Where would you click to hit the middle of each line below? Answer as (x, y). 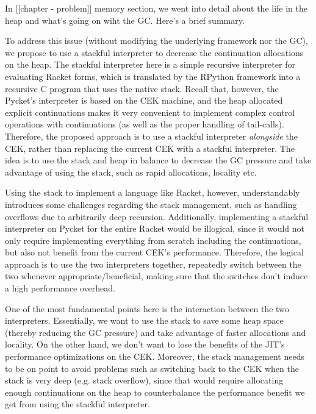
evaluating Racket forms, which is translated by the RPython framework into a (153, 76)
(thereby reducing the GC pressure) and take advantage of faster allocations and (156, 332)
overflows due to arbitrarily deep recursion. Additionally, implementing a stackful (157, 216)
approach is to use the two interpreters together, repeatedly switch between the (153, 264)
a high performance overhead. (60, 288)
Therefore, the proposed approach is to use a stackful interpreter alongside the (151, 136)
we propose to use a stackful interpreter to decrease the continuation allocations (154, 52)
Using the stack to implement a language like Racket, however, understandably (153, 192)
